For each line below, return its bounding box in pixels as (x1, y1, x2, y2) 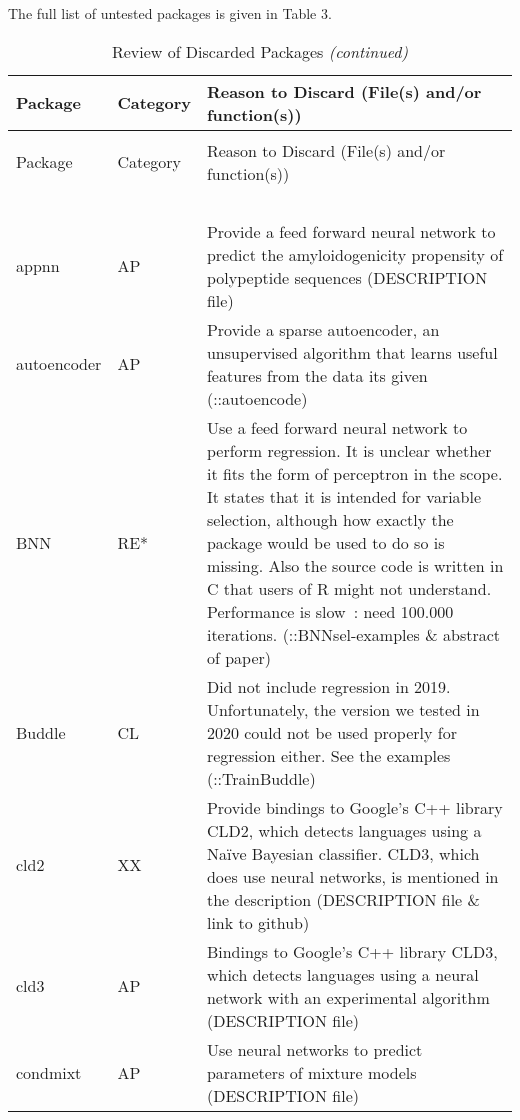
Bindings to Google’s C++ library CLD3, (206, 939, 498, 963)
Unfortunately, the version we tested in (206, 697, 480, 721)
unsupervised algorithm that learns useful (206, 340, 498, 364)
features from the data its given (206, 363, 428, 387)
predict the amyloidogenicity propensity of (206, 242, 504, 266)
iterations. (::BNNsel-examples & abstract (206, 622, 501, 646)
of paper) (206, 645, 272, 669)
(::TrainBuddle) (206, 766, 316, 790)
